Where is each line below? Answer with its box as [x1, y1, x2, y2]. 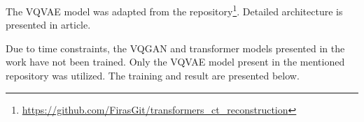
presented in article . [6, 17, 91, 32]
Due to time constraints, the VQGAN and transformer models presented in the [6, 40, 345, 55]
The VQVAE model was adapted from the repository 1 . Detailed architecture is [6, 2, 343, 18]
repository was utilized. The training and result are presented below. [6, 68, 300, 83]
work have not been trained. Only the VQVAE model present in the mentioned [6, 54, 345, 69]
